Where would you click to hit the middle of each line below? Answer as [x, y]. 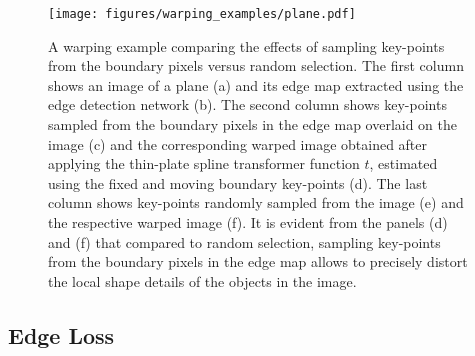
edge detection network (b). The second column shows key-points [247, 104]
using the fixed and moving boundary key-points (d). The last [238, 182]
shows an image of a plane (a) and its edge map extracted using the [256, 84]
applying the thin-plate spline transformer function [204, 163]
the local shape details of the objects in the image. [202, 280]
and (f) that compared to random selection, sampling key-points [244, 241]
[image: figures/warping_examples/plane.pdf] [202, 14]
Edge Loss [61, 334]
